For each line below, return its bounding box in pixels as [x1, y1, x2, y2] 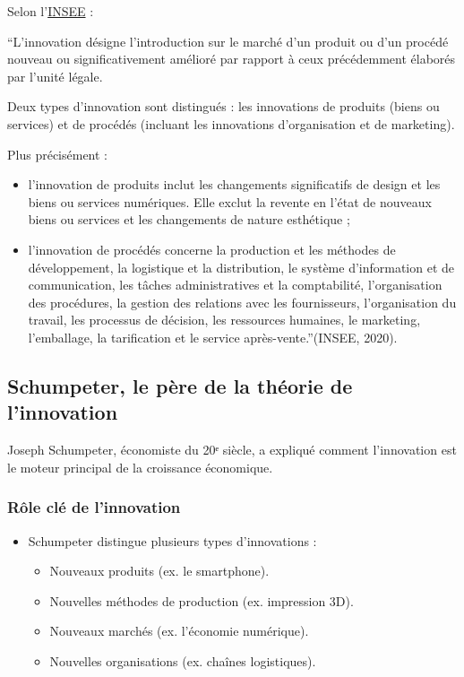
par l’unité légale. [7, 66, 103, 85]
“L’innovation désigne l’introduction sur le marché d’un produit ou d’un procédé [7, 31, 449, 50]
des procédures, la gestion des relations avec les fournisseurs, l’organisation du [28, 292, 457, 311]
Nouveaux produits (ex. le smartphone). [49, 561, 270, 580]
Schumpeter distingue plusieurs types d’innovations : [28, 531, 317, 550]
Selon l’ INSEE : [7, 2, 94, 20]
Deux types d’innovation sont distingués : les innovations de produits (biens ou [7, 97, 440, 116]
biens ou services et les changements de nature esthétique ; [28, 210, 350, 229]
